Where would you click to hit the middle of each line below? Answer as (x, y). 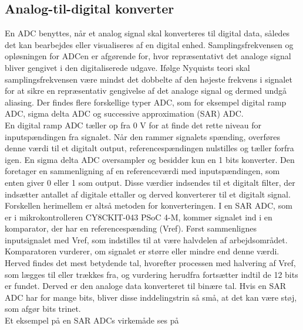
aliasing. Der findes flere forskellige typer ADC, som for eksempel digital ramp (146, 102)
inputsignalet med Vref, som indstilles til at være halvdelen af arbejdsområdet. (146, 239)
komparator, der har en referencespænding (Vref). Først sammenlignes (131, 228)
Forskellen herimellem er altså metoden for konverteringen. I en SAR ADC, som (149, 205)
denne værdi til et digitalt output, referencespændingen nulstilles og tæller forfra (149, 148)
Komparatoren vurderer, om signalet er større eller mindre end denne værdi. (142, 251)
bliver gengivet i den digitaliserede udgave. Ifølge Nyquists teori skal (127, 67)
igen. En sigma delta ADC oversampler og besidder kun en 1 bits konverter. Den (150, 159)
